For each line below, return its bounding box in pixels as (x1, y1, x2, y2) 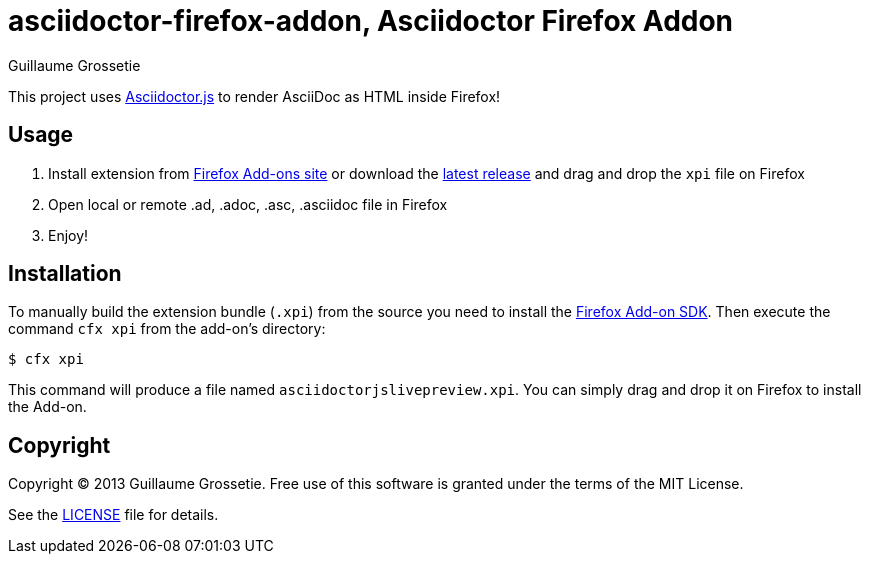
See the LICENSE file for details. (8, 506, 219, 524)
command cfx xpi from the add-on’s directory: (8, 320, 326, 338)
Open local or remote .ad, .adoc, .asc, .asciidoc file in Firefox (48, 195, 448, 213)
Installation (8, 261, 122, 287)
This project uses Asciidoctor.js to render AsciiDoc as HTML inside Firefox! (8, 87, 501, 105)
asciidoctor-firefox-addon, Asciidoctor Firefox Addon (8, 4, 734, 38)
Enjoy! (48, 226, 89, 244)
